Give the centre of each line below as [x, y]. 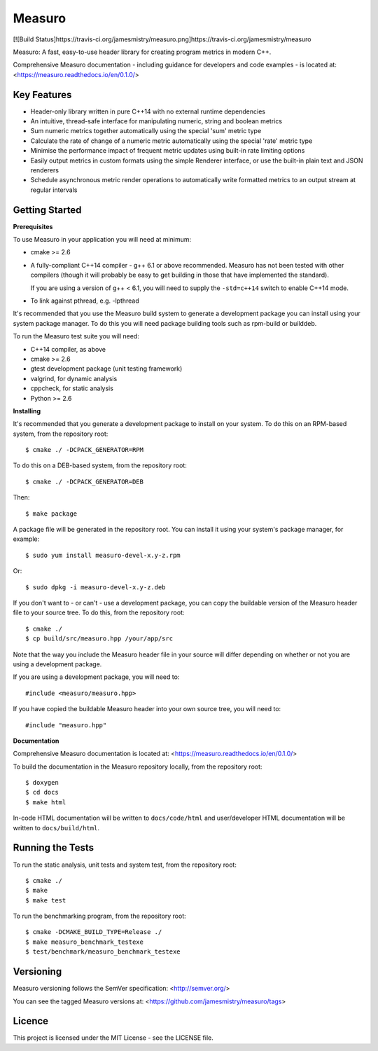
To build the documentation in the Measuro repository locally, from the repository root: [138, 767]
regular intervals [54, 190]
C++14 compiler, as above [68, 349]
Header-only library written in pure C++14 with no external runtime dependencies [148, 111]
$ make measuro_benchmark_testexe [84, 942]
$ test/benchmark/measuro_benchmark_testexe [103, 952]
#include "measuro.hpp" [66, 725]
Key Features [42, 95]
